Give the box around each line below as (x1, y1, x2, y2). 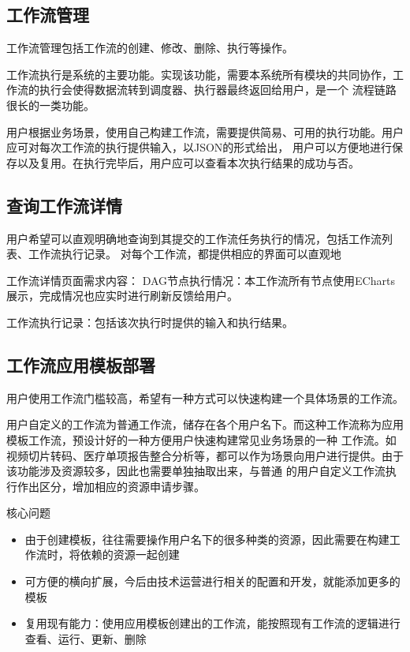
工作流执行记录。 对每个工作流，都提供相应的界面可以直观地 (28, 245, 341, 262)
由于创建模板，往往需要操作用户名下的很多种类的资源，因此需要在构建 (24, 530, 389, 547)
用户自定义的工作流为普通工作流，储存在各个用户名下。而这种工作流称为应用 (6, 416, 404, 433)
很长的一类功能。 (6, 96, 95, 113)
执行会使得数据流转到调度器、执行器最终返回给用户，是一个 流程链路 (39, 81, 397, 98)
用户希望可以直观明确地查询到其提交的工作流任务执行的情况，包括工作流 (6, 230, 382, 246)
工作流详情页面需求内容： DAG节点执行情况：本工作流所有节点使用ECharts (6, 272, 395, 288)
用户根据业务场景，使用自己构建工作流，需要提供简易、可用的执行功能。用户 (6, 123, 404, 140)
